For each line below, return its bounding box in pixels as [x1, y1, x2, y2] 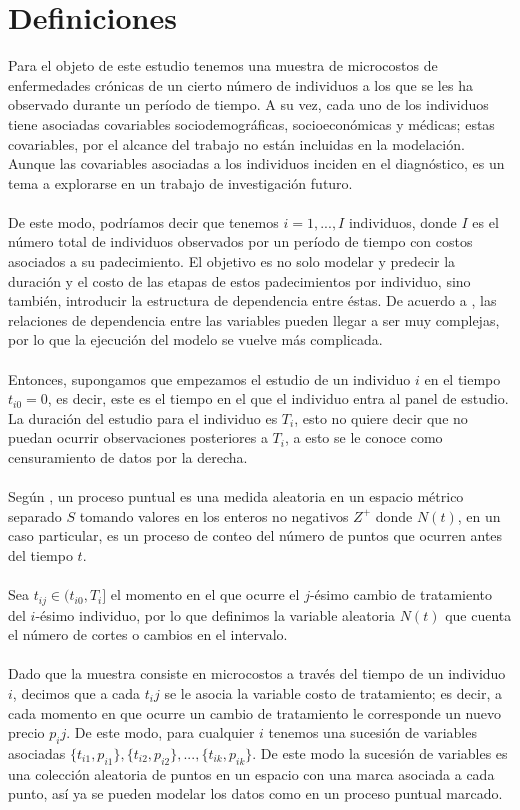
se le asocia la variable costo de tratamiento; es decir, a [164, 682, 502, 703]
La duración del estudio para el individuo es [8, 407, 278, 428]
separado [8, 505, 62, 526]
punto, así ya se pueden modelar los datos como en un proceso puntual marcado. [8, 783, 503, 804]
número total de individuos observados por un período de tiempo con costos [8, 231, 473, 252]
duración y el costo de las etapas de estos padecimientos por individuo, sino [8, 270, 471, 291]
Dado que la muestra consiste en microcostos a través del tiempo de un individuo [8, 663, 506, 684]
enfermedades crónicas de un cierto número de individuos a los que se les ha [8, 74, 473, 95]
